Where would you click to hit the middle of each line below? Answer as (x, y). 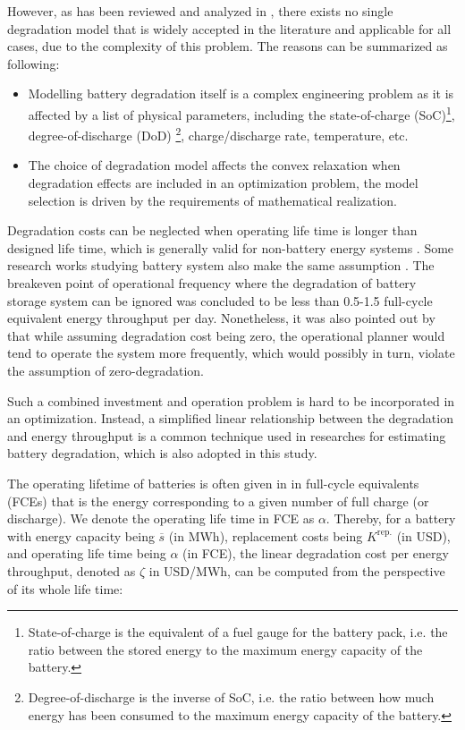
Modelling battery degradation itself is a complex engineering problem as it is (241, 93)
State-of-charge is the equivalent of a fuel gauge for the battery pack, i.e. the (238, 632)
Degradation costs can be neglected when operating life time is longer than (212, 230)
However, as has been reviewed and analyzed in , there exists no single (200, 11)
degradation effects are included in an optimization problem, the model (223, 183)
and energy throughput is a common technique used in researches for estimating (227, 435)
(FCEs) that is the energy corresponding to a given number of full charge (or (218, 501)
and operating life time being (87, 553)
